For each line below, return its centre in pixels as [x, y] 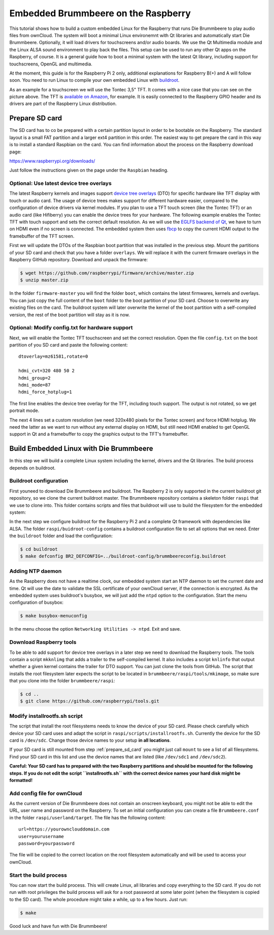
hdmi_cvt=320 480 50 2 [47, 371]
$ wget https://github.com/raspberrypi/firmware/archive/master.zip [107, 273]
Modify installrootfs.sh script [46, 716]
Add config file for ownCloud [46, 793]
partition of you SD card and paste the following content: [68, 345]
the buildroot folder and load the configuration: [61, 536]
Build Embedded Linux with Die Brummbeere [81, 449]
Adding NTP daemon [36, 571]
